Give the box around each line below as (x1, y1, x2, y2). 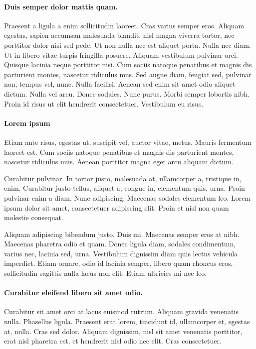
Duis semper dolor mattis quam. (4, 1, 118, 11)
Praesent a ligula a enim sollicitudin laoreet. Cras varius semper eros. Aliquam (4, 20, 245, 30)
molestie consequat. (4, 212, 63, 223)
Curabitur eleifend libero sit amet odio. (4, 287, 143, 298)
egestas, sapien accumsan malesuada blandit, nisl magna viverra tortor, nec (4, 30, 235, 40)
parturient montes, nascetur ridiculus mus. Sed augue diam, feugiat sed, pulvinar (4, 69, 252, 79)
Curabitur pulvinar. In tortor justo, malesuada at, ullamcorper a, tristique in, (4, 173, 242, 183)
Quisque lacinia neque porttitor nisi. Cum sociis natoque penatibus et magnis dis (4, 59, 252, 70)
